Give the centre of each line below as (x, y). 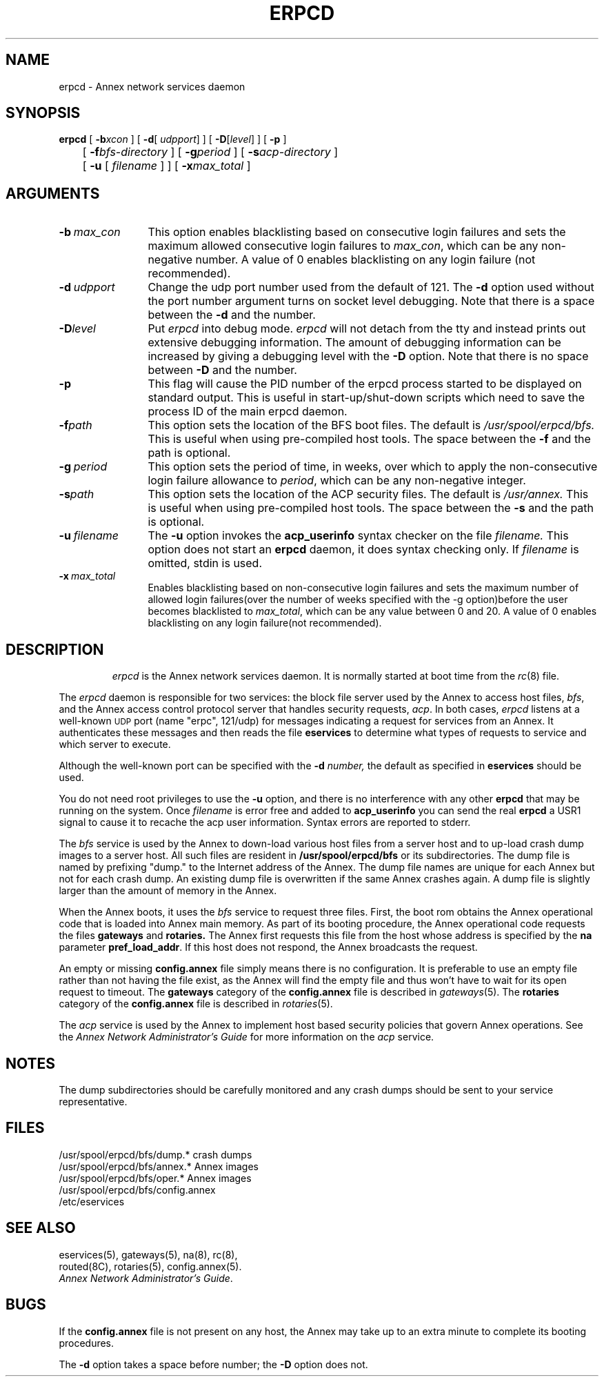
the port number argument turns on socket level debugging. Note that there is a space (371, 301)
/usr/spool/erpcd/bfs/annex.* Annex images (159, 1166)
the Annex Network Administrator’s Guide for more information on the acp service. (246, 1037)
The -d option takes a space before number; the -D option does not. (213, 1364)
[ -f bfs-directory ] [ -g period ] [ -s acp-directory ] (210, 152)
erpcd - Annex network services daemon (152, 86)
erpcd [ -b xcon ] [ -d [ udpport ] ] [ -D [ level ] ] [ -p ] (173, 139)
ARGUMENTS (53, 193)
